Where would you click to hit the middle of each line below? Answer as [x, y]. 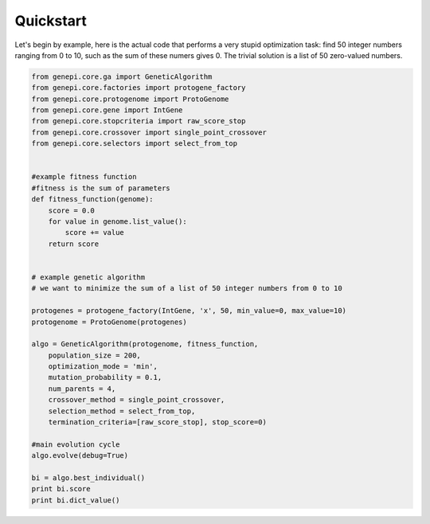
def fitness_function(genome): [93, 199]
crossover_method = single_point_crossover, [137, 400]
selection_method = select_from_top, [122, 411]
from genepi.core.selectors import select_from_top [135, 144]
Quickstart [51, 21]
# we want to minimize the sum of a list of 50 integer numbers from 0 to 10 [187, 288]
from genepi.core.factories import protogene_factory [139, 88]
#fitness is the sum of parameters [101, 188]
